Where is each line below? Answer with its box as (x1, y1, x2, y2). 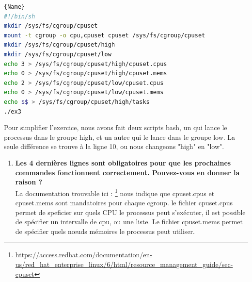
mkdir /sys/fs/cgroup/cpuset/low (4, 50, 111, 58)
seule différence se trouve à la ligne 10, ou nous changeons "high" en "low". (4, 141, 224, 151)
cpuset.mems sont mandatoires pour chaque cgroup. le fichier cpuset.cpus (15, 197, 233, 207)
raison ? (15, 177, 43, 187)
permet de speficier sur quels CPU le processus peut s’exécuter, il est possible (15, 207, 246, 217)
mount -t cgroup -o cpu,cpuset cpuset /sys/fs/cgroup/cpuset (4, 32, 205, 39)
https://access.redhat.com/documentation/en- (15, 249, 153, 260)
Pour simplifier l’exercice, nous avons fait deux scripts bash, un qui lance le (4, 122, 227, 133)
